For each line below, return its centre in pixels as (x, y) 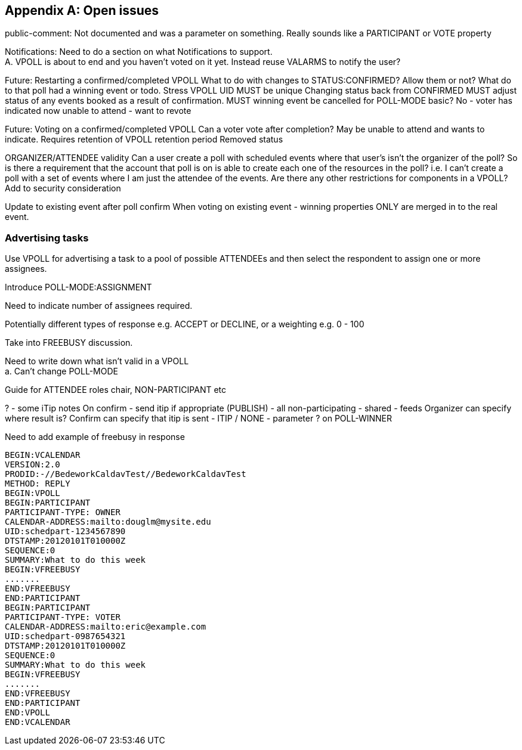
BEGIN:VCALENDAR (43, 455)
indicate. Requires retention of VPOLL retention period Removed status (144, 140)
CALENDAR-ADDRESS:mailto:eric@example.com (106, 627)
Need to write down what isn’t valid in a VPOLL (97, 361)
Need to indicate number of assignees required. (99, 306)
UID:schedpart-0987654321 (65, 636)
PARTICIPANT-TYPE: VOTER (63, 617)
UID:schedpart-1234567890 (65, 531)
